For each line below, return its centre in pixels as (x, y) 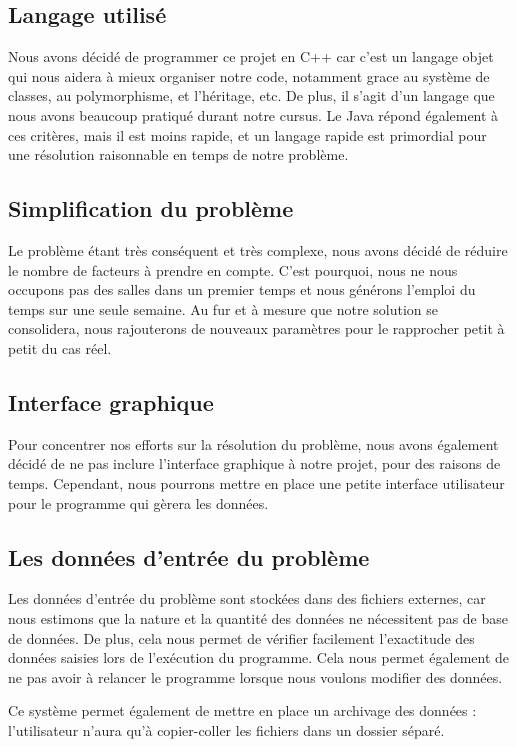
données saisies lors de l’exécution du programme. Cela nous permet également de (259, 657)
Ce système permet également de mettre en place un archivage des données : (242, 710)
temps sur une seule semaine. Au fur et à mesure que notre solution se (223, 308)
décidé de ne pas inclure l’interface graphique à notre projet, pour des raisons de (254, 463)
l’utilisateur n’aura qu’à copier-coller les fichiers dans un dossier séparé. (226, 729)
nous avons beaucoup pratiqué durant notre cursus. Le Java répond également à (253, 114)
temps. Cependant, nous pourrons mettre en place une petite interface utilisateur (256, 482)
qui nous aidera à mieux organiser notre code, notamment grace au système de (249, 75)
